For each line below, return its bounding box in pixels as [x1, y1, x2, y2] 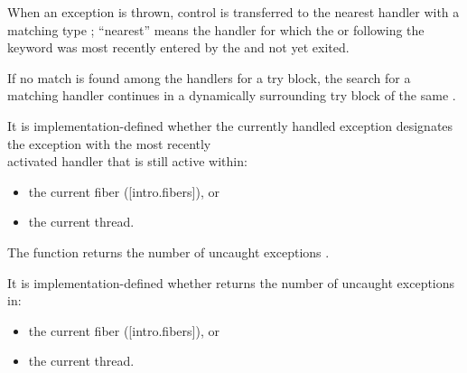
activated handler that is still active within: [7, 152, 248, 171]
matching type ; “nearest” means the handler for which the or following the [7, 20, 425, 39]
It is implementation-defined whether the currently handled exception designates [7, 116, 453, 135]
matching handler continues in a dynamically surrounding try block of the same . [7, 86, 456, 105]
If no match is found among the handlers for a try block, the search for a [7, 68, 411, 87]
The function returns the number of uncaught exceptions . [7, 242, 330, 261]
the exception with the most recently [7, 134, 211, 153]
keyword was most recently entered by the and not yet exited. [7, 38, 350, 57]
